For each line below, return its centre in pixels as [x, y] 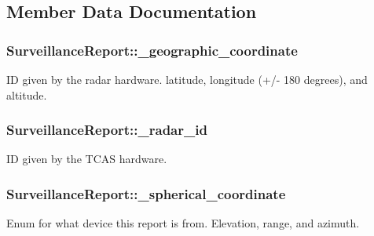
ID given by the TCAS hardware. [87, 159]
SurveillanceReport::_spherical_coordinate [146, 193]
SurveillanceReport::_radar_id [107, 130]
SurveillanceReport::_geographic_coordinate [152, 50]
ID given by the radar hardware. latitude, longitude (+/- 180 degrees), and [187, 79]
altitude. [27, 94]
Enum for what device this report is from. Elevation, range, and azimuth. [183, 223]
